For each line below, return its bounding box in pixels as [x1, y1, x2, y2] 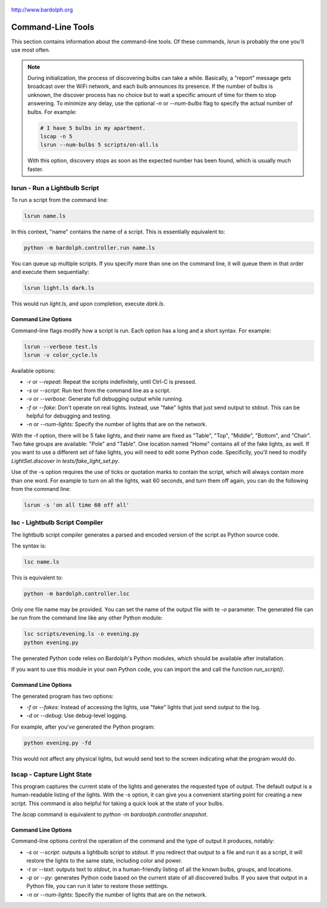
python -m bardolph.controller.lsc [24, 590, 130, 597]
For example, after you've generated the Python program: [11, 723, 155, 730]
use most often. [11, 46, 51, 54]
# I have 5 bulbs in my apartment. [40, 124, 146, 132]
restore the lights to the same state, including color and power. [26, 857, 183, 864]
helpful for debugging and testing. [26, 412, 112, 419]
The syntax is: [11, 542, 47, 550]
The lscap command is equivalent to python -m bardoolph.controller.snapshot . [11, 811, 208, 818]
